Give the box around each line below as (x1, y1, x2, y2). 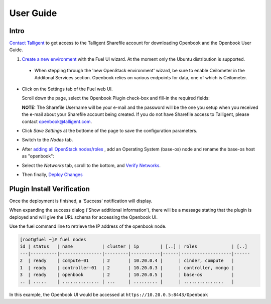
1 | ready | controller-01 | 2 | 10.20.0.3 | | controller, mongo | (20, 265, 234, 270)
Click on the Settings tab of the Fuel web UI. (22, 86, 113, 92)
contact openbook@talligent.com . (22, 118, 92, 124)
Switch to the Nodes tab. (22, 137, 73, 143)
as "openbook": (22, 153, 55, 159)
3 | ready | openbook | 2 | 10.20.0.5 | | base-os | (20, 271, 234, 277)
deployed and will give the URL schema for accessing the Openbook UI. (9, 214, 158, 220)
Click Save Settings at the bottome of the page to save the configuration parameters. (22, 127, 198, 133)
